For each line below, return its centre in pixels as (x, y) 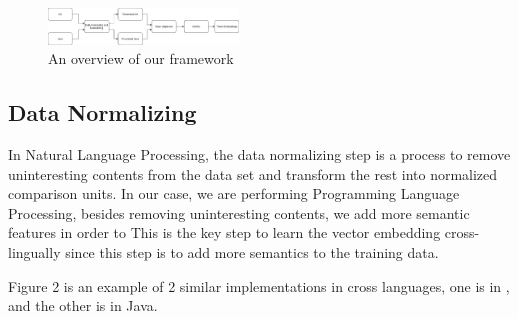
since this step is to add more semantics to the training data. (252, 252)
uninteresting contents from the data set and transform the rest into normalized (253, 173)
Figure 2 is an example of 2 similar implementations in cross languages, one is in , (259, 285)
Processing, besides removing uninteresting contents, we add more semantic (239, 212)
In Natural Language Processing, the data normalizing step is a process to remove (259, 154)
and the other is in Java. (83, 305)
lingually (34, 252)
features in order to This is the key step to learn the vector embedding (224, 232)
